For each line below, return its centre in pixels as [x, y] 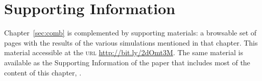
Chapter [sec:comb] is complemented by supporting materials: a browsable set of [130, 33]
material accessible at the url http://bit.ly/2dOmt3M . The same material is [124, 52]
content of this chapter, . [43, 72]
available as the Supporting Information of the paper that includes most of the [127, 62]
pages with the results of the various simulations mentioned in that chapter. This [131, 42]
